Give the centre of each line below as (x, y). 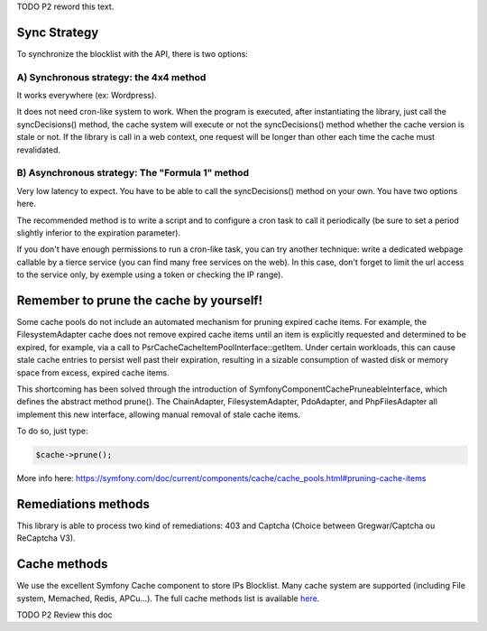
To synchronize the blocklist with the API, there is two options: (132, 53)
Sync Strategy (58, 32)
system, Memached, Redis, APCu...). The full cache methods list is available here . (168, 598)
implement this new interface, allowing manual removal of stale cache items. (159, 414)
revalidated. (39, 150)
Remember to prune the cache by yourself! (140, 300)
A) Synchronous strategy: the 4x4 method (111, 77)
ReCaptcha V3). (46, 538)
